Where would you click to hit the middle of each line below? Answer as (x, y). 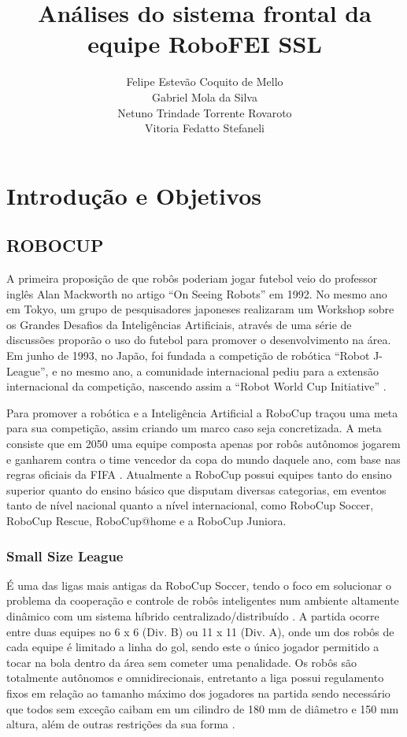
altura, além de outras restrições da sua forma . (121, 724)
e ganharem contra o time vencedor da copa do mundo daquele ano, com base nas (203, 459)
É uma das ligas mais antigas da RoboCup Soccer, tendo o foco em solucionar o (199, 585)
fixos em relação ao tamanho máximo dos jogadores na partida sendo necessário (198, 693)
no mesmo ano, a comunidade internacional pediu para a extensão (220, 370)
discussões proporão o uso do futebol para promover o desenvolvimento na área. (199, 340)
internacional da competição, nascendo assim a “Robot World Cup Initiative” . (196, 386)
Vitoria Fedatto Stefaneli (205, 128)
